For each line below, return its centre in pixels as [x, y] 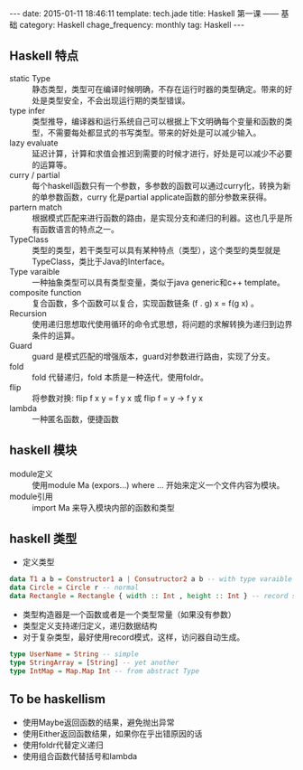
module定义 [32, 474]
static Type [30, 78]
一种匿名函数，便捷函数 [75, 418]
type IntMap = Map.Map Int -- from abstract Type [105, 671]
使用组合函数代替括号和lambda [80, 756]
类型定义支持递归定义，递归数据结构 [90, 626]
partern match [36, 207]
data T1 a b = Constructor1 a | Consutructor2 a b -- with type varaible [151, 579]
